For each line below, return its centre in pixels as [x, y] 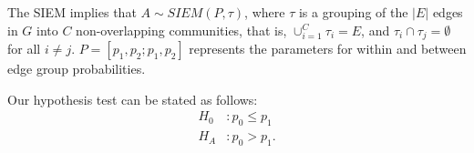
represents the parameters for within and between [328, 49]
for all [24, 49]
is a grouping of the [353, 12]
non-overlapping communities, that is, [181, 30]
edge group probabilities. [77, 69]
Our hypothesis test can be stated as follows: [133, 99]
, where [265, 12]
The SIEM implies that [72, 12]
